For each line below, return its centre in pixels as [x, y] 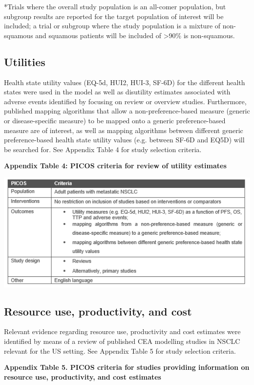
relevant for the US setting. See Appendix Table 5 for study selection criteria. [120, 351]
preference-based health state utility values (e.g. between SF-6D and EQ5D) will [124, 140]
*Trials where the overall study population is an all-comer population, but [115, 6]
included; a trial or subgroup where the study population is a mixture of [112, 26]
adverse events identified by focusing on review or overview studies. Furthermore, [125, 101]
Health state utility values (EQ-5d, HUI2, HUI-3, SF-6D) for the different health [125, 82]
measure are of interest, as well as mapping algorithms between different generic [124, 130]
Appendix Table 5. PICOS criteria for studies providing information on [127, 367]
